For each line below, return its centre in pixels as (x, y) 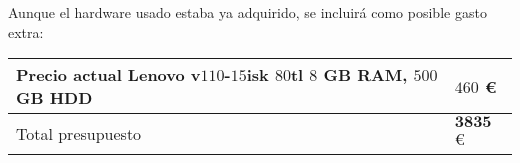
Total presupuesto (79, 133)
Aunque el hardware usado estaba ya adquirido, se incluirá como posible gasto (247, 12)
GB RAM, (365, 75)
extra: (26, 31)
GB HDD (54, 98)
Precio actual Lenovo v (108, 75)
